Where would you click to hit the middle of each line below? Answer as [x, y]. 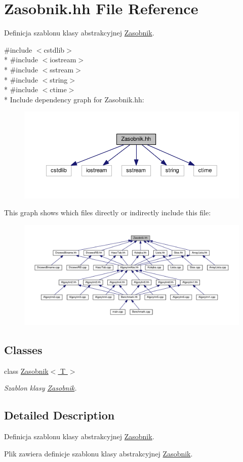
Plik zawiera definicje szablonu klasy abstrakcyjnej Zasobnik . [98, 453]
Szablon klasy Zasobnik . [40, 388]
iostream [63, 60]
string [59, 79]
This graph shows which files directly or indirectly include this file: [108, 213]
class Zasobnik [26, 371]
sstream [62, 69]
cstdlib [54, 49]
